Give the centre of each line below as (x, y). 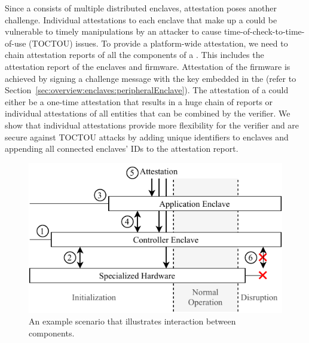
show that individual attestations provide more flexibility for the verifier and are (152, 125)
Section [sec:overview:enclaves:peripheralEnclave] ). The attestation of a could (147, 90)
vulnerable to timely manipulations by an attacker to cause (113, 31)
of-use (16, 43)
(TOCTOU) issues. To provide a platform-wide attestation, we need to (158, 43)
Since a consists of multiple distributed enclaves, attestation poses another (141, 8)
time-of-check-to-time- (264, 31)
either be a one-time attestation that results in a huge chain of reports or (139, 101)
